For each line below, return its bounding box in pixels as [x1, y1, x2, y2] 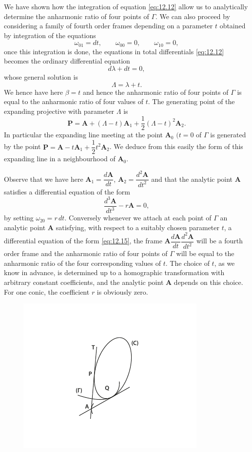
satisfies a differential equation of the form [4, 186, 130, 196]
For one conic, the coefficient [4, 286, 90, 297]
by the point [4, 141, 41, 151]
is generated [210, 129, 246, 140]
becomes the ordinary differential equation [4, 56, 130, 66]
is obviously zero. [97, 286, 148, 297]
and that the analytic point [151, 173, 233, 184]
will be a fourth [196, 236, 243, 246]
